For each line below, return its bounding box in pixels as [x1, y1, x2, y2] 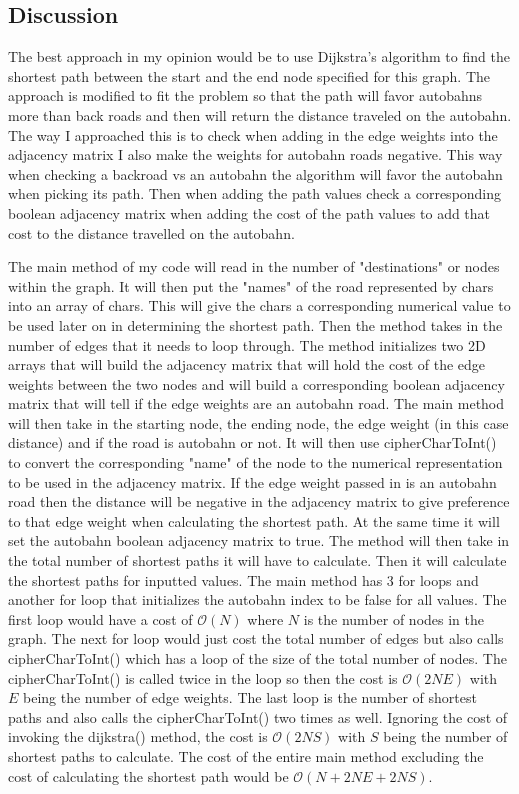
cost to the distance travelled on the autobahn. [8, 222, 295, 243]
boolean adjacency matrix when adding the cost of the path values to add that [8, 202, 491, 223]
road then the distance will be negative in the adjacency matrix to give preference [8, 491, 510, 512]
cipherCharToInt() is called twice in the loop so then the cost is [8, 667, 398, 688]
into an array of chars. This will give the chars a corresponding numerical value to [8, 295, 511, 316]
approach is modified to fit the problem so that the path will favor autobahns [8, 85, 483, 106]
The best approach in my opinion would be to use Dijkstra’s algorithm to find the [8, 46, 510, 67]
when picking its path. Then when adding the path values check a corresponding [8, 183, 502, 204]
